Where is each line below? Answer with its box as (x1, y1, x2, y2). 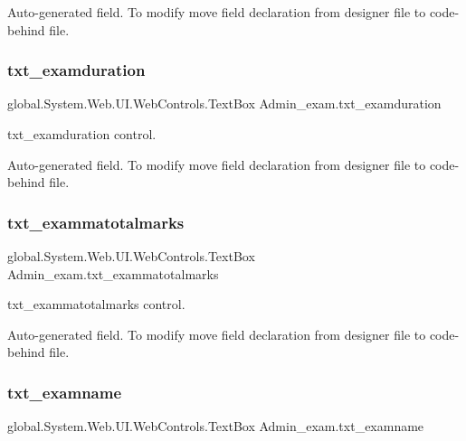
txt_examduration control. (7, 125, 157, 143)
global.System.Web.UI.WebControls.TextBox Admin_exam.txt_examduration (7, 94, 442, 113)
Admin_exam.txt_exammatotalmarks (7, 264, 219, 283)
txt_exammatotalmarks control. (7, 295, 185, 314)
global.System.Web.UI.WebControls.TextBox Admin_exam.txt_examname (7, 417, 424, 436)
